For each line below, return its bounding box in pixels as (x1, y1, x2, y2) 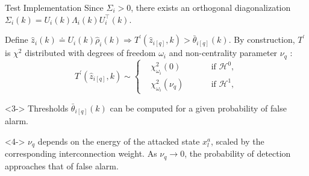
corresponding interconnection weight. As (5, 147, 157, 160)
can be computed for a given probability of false (110, 101, 287, 114)
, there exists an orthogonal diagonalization (131, 1, 291, 13)
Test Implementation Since (5, 1, 104, 13)
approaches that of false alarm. (5, 159, 119, 172)
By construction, (234, 33, 295, 46)
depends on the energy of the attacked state (37, 134, 200, 147)
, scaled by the (211, 134, 264, 147)
